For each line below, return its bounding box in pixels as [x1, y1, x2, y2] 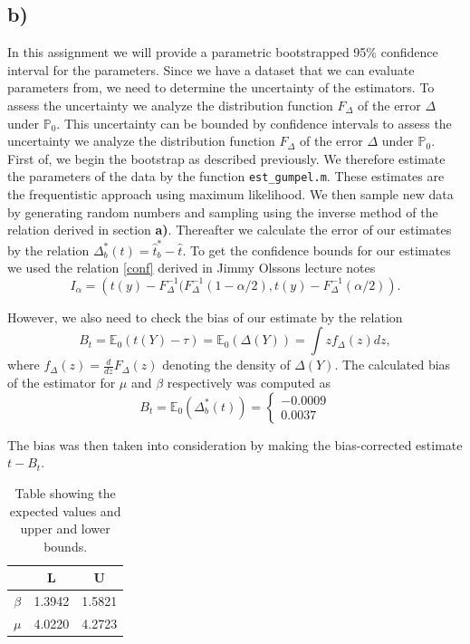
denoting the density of [162, 355, 291, 374]
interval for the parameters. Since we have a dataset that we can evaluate [7, 60, 415, 79]
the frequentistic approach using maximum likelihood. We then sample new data [7, 185, 454, 204]
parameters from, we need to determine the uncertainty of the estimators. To [7, 78, 435, 97]
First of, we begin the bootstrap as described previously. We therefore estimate [7, 149, 446, 168]
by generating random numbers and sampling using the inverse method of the [7, 202, 438, 221]
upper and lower [20, 519, 110, 538]
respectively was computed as [167, 373, 331, 392]
